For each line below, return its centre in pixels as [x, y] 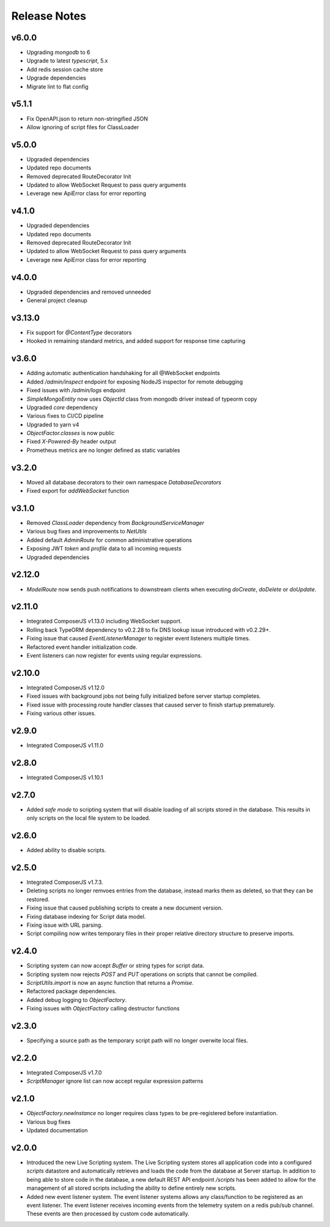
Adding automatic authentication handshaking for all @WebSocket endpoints [123, 373]
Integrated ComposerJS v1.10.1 [65, 777]
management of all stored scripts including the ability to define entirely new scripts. [131, 1188]
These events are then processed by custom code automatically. [108, 1214]
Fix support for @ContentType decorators [79, 333]
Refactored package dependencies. [71, 992]
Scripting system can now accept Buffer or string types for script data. [116, 966]
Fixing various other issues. [61, 713]
